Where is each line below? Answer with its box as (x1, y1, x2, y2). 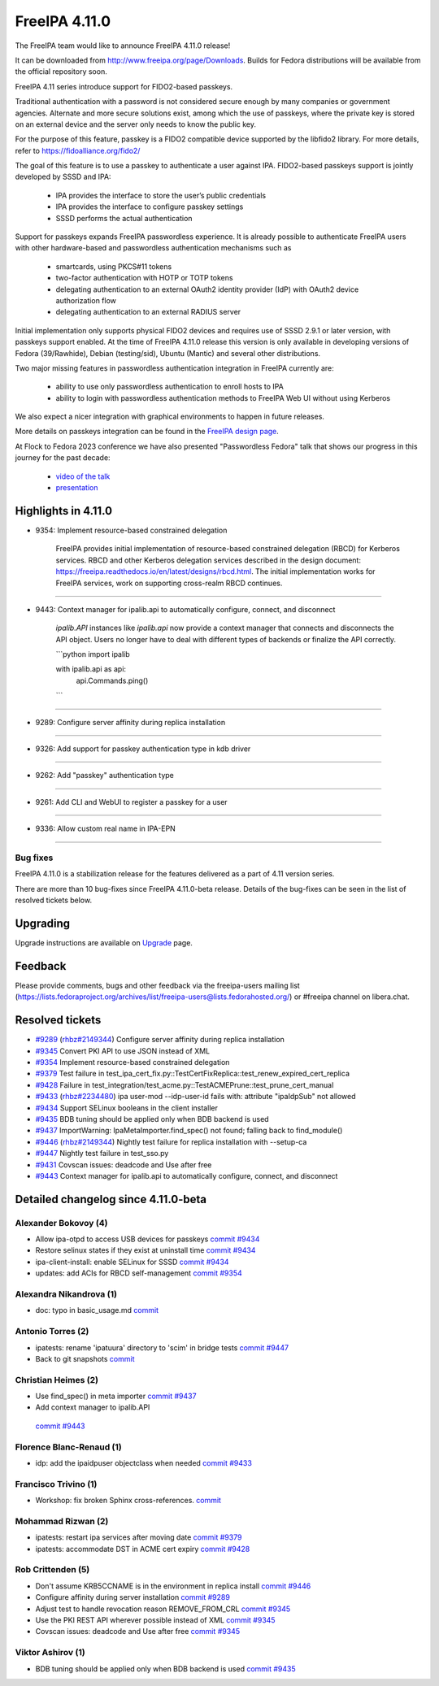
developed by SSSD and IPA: (15, 172, 111, 182)
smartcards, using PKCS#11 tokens (55, 261, 172, 272)
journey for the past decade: (15, 453, 111, 463)
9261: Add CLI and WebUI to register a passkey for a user (35, 797, 228, 806)
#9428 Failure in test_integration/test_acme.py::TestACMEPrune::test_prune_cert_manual (35, 1080, 334, 1089)
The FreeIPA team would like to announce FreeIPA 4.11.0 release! (15, 41, 231, 50)
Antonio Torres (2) (15, 1326, 89, 1337)
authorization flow (55, 295, 117, 305)
